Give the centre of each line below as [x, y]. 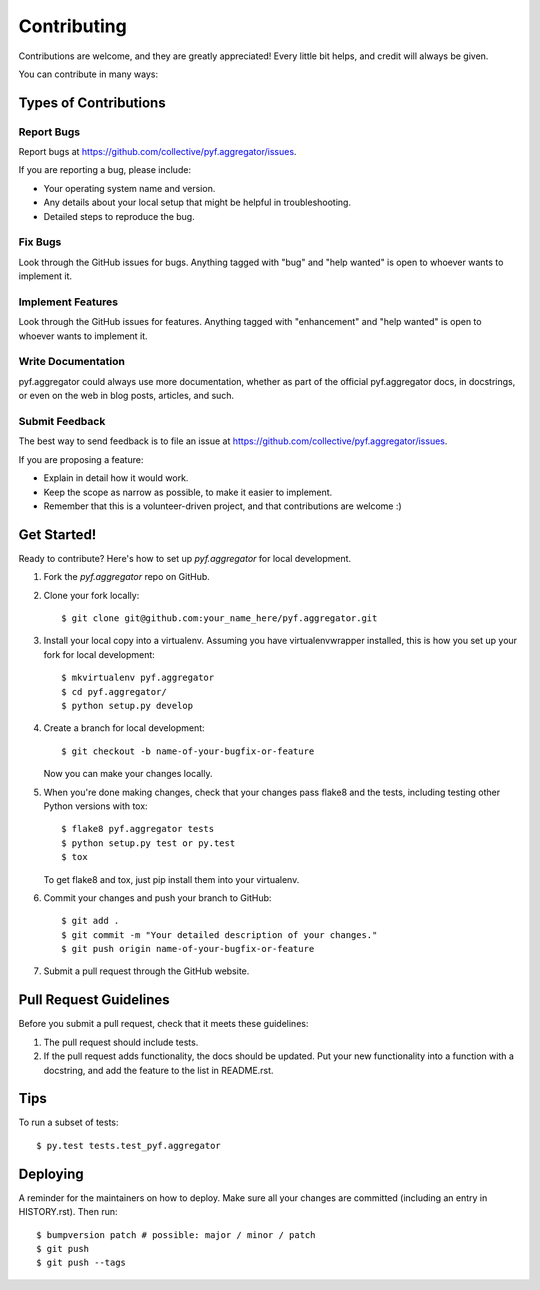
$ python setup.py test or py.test [148, 843]
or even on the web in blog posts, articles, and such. [126, 396]
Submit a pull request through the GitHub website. [146, 971]
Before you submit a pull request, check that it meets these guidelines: [163, 1024]
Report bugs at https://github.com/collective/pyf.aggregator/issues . [157, 152]
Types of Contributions [92, 102]
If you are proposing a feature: [81, 459]
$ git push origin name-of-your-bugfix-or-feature [188, 949]
